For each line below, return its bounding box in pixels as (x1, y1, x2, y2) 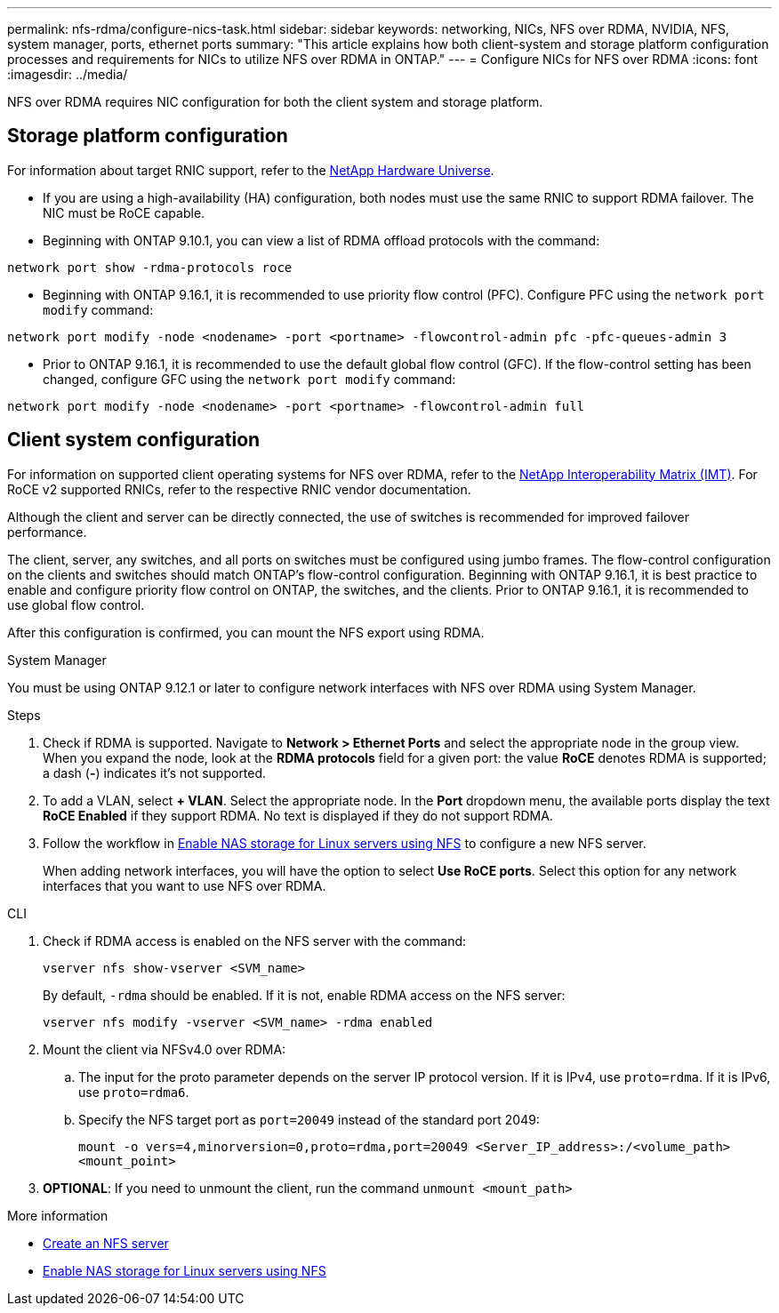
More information (7, 1207, 108, 1223)
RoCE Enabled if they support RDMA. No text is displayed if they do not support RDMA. (43, 807, 553, 823)
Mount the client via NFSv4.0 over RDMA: (43, 1041, 286, 1057)
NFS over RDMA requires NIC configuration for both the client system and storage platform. (7, 94, 543, 109)
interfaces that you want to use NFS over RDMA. (43, 877, 326, 893)
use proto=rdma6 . (78, 1084, 189, 1100)
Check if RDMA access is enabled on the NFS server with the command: (43, 933, 467, 949)
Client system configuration (7, 428, 261, 452)
